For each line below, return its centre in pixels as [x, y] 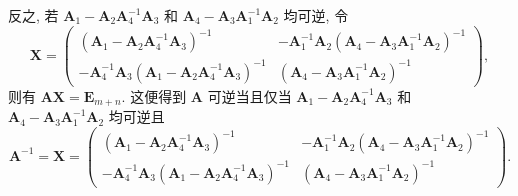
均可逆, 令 [316, 15]
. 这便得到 [154, 95]
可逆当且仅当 [249, 95]
